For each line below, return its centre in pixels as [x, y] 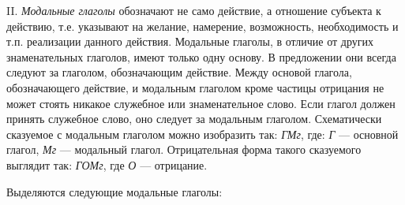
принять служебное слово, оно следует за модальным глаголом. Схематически [194, 119]
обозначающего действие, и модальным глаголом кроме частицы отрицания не [195, 87]
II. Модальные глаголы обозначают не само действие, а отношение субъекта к [194, 10]
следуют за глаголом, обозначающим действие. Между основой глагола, [179, 72]
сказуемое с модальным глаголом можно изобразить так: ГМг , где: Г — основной [202, 134]
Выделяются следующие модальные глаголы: [114, 191]
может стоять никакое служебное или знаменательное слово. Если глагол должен [201, 103]
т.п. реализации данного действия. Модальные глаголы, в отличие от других [190, 41]
